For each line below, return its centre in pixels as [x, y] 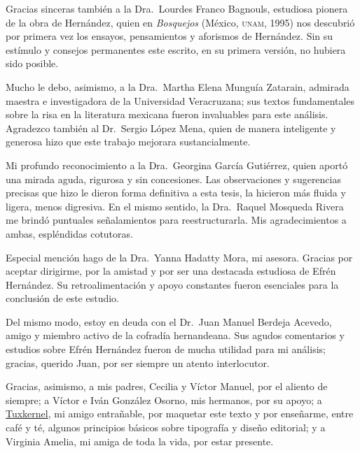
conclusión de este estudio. [62, 298]
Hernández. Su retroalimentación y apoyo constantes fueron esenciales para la [172, 284]
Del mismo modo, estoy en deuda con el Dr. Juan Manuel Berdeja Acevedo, [169, 321]
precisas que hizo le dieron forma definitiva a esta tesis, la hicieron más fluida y [176, 193]
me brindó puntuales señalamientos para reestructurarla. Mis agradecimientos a [176, 220]
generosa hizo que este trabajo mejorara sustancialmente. [128, 142]
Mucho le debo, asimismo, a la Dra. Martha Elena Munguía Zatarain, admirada [178, 86]
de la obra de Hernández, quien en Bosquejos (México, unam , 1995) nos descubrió [180, 22]
